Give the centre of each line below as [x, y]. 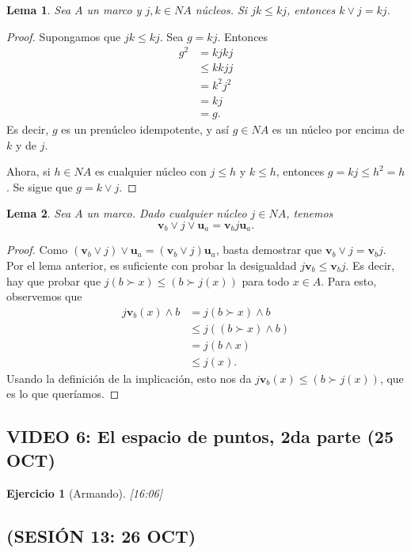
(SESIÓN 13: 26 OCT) [101, 535]
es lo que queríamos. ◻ [63, 394]
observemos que [44, 296]
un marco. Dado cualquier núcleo [167, 213]
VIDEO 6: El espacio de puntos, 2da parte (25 [200, 436]
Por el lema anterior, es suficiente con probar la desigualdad [152, 265]
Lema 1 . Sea [39, 9]
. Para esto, [349, 280]
